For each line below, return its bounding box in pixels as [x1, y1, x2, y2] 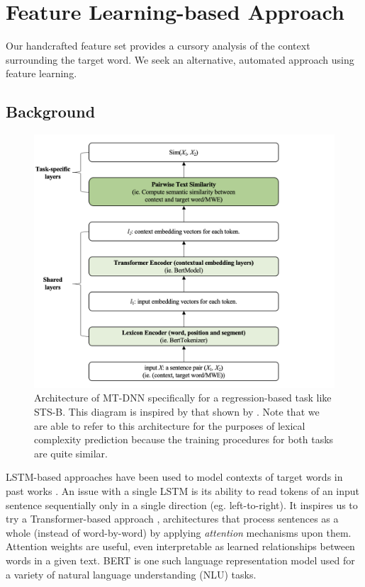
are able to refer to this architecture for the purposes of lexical [34, 418, 305, 433]
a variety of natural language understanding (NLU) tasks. [6, 566, 257, 581]
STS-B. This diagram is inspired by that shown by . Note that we [34, 404, 320, 419]
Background [6, 101, 96, 122]
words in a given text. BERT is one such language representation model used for [6, 552, 355, 567]
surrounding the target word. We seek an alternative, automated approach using [6, 52, 354, 67]
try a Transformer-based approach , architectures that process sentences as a [6, 511, 339, 526]
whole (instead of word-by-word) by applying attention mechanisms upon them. [6, 525, 352, 540]
